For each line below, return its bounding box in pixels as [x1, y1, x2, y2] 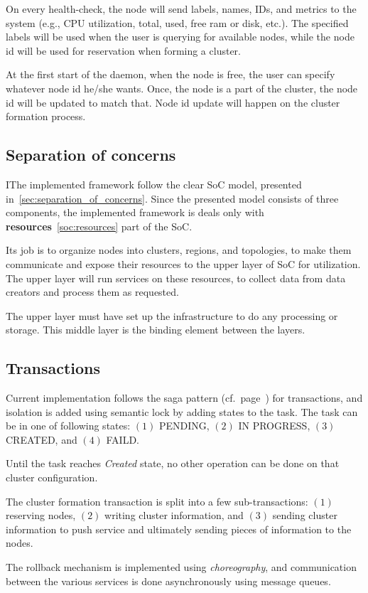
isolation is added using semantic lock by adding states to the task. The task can [6, 404, 358, 419]
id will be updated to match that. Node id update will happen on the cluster [6, 95, 340, 109]
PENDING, [158, 418, 210, 433]
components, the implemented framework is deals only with [6, 205, 264, 220]
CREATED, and [6, 432, 77, 447]
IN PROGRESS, [238, 418, 310, 433]
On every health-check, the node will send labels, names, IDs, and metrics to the [6, 1, 357, 16]
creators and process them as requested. [6, 284, 179, 299]
